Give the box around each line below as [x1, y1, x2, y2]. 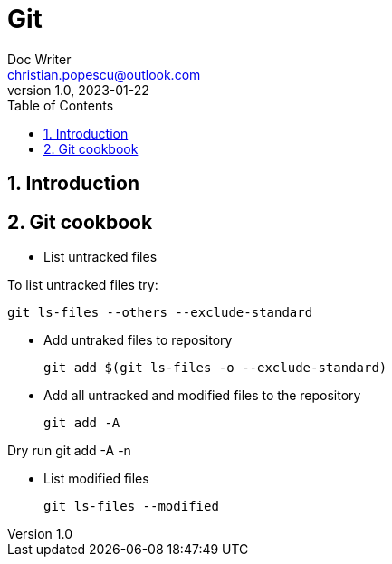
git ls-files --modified [43, 499, 219, 514]
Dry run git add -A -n [7, 443, 131, 459]
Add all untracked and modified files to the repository [43, 387, 361, 404]
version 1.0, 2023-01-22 [7, 81, 149, 98]
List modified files [43, 471, 149, 487]
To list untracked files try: [7, 277, 158, 293]
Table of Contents [7, 97, 114, 113]
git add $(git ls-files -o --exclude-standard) [43, 360, 387, 376]
